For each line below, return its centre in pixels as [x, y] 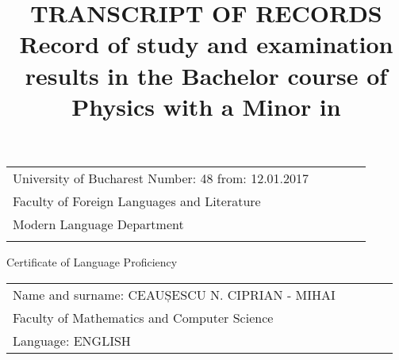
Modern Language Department [98, 224]
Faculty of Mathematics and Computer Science [143, 317]
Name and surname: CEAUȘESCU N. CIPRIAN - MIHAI [174, 294]
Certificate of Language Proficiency [92, 261]
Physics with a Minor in [206, 106]
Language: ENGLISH [72, 340]
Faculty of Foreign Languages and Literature [137, 201]
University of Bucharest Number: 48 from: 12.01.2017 [161, 178]
